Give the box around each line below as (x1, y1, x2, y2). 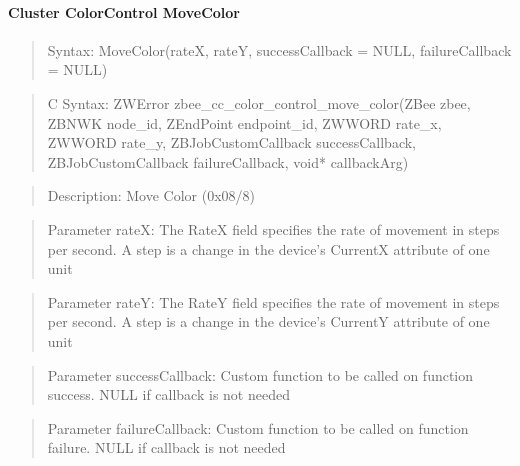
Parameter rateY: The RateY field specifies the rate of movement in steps (47, 291, 500, 312)
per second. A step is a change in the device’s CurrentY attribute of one (47, 311, 490, 332)
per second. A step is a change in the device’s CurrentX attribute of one (47, 238, 490, 259)
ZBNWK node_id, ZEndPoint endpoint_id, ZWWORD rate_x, (47, 112, 442, 133)
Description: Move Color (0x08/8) (47, 185, 256, 206)
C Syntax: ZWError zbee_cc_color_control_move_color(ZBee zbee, (47, 92, 471, 113)
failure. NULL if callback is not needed (47, 437, 286, 458)
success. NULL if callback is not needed (47, 384, 290, 405)
